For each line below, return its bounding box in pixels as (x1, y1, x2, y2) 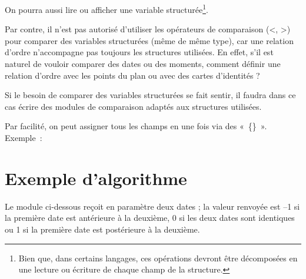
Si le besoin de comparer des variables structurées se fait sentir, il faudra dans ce (5, 89, 296, 101)
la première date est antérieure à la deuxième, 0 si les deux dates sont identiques (5, 211, 295, 224)
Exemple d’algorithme (5, 166, 187, 190)
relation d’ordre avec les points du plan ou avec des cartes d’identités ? (5, 69, 260, 81)
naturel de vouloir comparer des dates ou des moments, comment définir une (5, 58, 281, 70)
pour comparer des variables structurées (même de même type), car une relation (5, 34, 294, 46)
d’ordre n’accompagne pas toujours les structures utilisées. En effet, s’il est (5, 46, 274, 58)
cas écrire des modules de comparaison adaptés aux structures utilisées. (5, 100, 262, 112)
